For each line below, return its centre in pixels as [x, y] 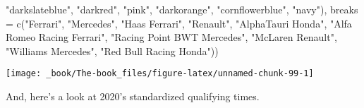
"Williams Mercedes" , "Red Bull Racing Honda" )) [112, 50]
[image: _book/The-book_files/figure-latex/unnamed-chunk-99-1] [160, 74]
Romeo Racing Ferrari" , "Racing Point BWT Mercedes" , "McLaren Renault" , [171, 37]
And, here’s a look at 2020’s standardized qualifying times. [133, 96]
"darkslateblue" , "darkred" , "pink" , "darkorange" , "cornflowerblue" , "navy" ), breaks [182, 9]
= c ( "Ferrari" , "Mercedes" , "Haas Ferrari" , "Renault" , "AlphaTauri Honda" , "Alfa [179, 23]
